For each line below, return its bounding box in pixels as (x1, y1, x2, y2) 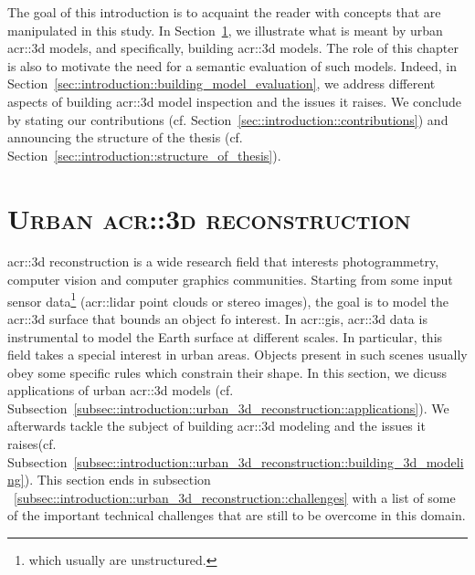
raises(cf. (7, 434, 57, 454)
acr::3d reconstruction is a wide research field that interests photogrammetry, (7, 252, 439, 271)
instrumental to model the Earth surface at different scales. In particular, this (7, 327, 443, 346)
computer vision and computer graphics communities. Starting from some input (7, 270, 453, 289)
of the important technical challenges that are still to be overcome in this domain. (7, 506, 466, 525)
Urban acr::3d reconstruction (7, 199, 411, 236)
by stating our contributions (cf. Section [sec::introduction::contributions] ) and (7, 110, 449, 129)
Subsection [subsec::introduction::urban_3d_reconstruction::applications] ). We (7, 398, 449, 417)
